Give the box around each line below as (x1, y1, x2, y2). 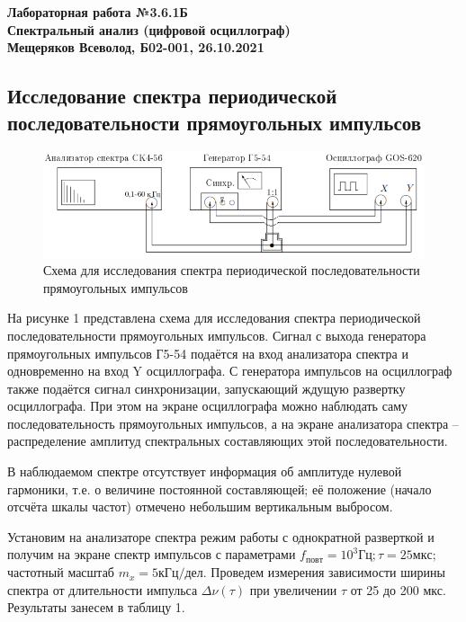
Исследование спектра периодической (7, 82, 337, 110)
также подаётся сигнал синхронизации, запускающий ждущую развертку (7, 378, 406, 397)
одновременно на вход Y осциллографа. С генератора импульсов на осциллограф (7, 361, 453, 380)
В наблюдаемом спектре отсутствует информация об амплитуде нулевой (7, 462, 402, 481)
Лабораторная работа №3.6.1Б (7, 3, 188, 21)
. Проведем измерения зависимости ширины (202, 563, 445, 582)
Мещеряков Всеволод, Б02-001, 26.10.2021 (7, 38, 264, 57)
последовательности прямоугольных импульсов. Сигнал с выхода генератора (7, 325, 426, 344)
